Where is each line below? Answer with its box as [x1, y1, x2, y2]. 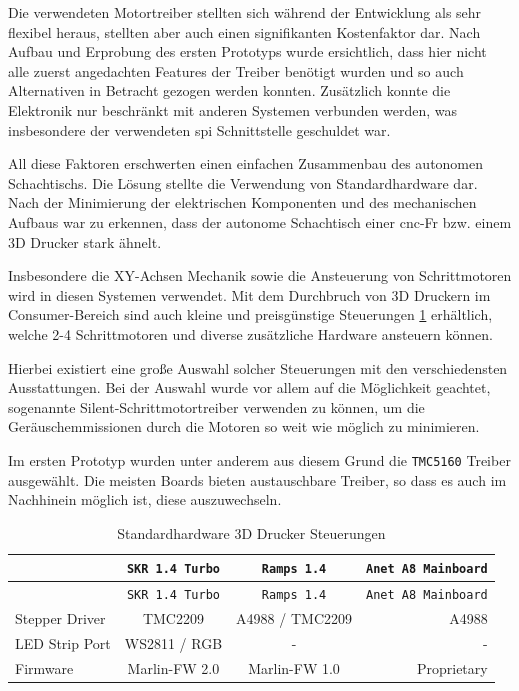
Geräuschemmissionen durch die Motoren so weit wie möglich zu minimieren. [8, 416, 480, 437]
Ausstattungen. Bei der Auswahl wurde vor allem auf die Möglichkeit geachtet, [8, 377, 491, 398]
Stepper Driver [15, 608, 106, 629]
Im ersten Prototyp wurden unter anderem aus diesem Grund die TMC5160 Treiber [8, 449, 511, 470]
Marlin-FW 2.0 [127, 657, 220, 678]
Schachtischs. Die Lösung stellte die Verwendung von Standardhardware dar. [8, 172, 478, 193]
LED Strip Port [15, 632, 111, 653]
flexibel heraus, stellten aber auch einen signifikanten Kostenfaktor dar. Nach [8, 21, 481, 42]
